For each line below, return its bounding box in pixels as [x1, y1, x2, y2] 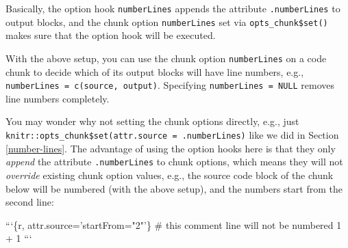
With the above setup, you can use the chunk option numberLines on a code [5, 51, 327, 65]
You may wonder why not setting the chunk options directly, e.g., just [5, 114, 299, 128]
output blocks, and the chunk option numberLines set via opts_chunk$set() [5, 14, 328, 29]
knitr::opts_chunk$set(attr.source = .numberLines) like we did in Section [5, 128, 339, 141]
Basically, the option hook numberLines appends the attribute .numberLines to [5, 1, 340, 15]
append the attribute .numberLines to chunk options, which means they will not [5, 154, 343, 169]
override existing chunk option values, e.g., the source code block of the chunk [5, 167, 334, 182]
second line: [5, 195, 54, 209]
